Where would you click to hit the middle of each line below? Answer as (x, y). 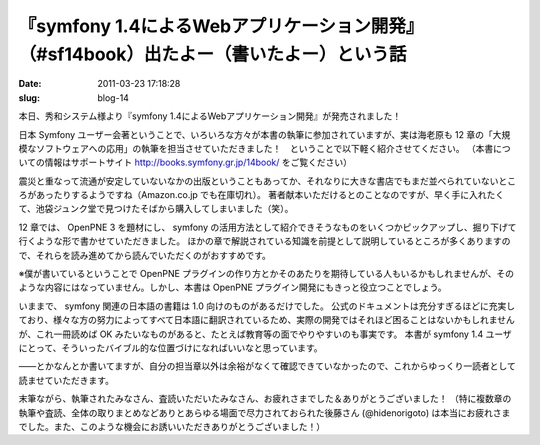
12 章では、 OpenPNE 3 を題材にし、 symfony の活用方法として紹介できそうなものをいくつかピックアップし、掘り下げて (267, 227)
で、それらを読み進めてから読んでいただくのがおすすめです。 (145, 255)
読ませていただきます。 (66, 380)
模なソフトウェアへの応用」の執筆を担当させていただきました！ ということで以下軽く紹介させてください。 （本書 (256, 148)
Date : (30, 84)
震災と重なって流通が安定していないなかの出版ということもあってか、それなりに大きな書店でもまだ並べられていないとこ (267, 181)
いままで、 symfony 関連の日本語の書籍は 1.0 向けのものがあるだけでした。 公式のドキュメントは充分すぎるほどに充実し (266, 306)
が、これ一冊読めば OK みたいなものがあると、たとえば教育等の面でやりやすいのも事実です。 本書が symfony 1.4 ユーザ (265, 334)
